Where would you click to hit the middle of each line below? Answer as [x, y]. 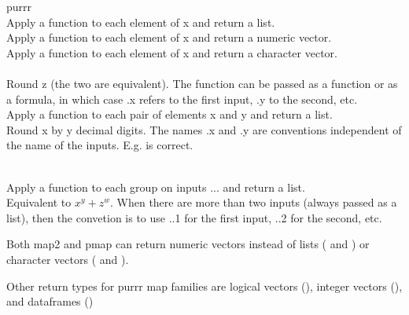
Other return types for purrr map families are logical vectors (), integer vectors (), [204, 286]
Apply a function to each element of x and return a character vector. [172, 52]
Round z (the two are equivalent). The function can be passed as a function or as [202, 83]
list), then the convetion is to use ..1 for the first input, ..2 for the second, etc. [194, 217]
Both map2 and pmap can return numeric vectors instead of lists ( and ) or [188, 244]
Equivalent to [39, 202]
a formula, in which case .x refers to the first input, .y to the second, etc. [182, 99]
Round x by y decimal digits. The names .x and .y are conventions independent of [204, 129]
